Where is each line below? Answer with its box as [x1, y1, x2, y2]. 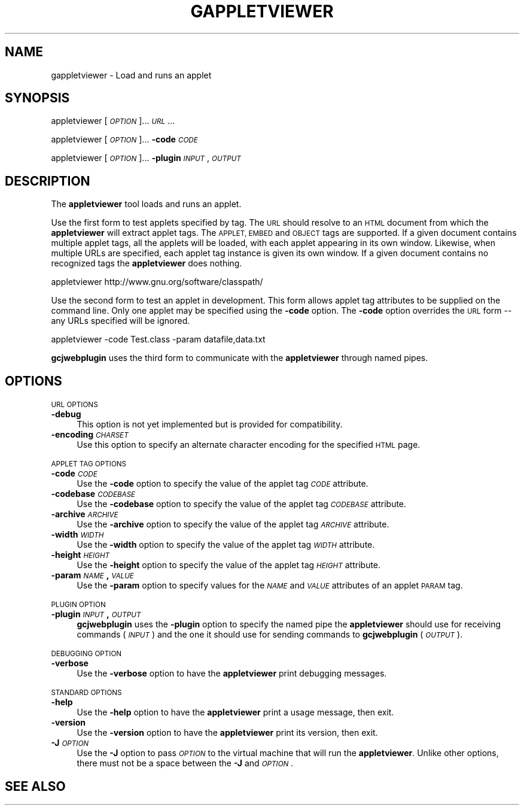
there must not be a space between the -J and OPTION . [77, 758, 294, 769]
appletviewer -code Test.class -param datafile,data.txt [51, 334, 266, 345]
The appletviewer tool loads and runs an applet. [51, 199, 242, 210]
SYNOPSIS [5, 90, 70, 106]
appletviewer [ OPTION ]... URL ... [51, 116, 175, 126]
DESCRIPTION [5, 173, 90, 189]
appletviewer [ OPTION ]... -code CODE [51, 134, 198, 145]
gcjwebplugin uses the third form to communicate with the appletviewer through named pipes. [51, 353, 428, 363]
